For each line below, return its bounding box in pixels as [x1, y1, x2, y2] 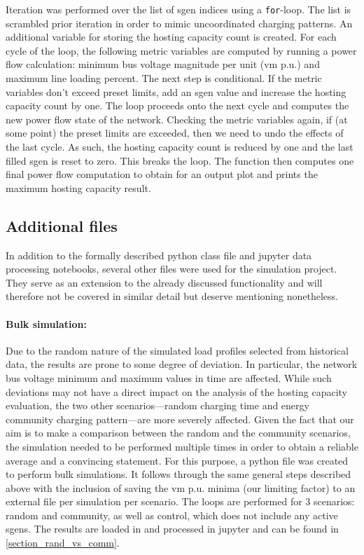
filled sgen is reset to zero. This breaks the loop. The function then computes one [6, 153, 354, 167]
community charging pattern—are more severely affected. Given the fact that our [6, 411, 354, 426]
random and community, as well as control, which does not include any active [6, 507, 338, 522]
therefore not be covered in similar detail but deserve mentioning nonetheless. [6, 289, 338, 303]
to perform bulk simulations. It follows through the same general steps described [6, 467, 351, 481]
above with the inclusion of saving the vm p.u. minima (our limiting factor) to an [6, 480, 356, 495]
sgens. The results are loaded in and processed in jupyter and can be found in [6, 521, 339, 536]
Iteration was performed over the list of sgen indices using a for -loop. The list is [6, 2, 351, 16]
